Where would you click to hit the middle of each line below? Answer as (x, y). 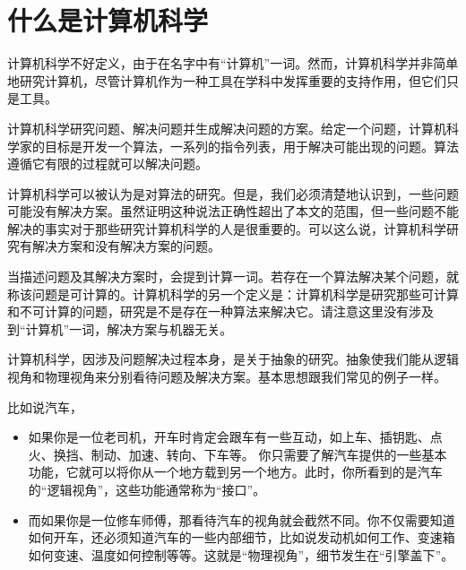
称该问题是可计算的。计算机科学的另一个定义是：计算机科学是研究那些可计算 (233, 294)
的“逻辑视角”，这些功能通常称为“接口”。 (147, 489)
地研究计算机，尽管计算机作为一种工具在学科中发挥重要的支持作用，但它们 (227, 80)
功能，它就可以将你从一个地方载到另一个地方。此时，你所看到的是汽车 (235, 472)
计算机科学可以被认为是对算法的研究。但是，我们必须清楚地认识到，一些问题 (233, 193)
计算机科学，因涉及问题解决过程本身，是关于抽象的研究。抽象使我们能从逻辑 (233, 359)
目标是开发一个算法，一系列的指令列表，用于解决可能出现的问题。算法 (251, 146)
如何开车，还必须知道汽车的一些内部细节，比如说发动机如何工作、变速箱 (242, 537)
